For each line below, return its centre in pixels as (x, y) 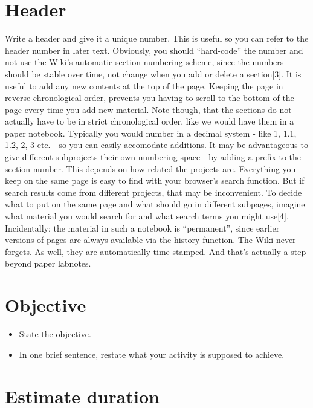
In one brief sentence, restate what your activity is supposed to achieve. (152, 354)
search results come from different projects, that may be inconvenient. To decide (153, 192)
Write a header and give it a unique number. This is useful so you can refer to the (157, 38)
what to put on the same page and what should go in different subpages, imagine (155, 204)
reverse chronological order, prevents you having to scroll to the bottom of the (150, 98)
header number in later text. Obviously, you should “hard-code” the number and (154, 50)
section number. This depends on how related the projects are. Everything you (150, 168)
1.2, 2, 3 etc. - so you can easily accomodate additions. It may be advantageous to (156, 145)
